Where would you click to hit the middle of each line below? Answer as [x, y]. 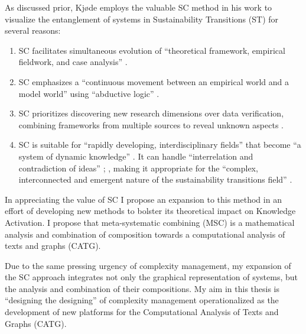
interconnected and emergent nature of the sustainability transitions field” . [155, 179]
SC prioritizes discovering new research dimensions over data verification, [151, 113]
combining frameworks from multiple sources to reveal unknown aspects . [151, 124]
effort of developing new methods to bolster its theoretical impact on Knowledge [150, 211]
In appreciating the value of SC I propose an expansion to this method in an [143, 199]
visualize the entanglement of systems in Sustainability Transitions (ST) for [142, 19]
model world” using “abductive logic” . [89, 93]
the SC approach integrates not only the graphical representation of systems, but [152, 277]
